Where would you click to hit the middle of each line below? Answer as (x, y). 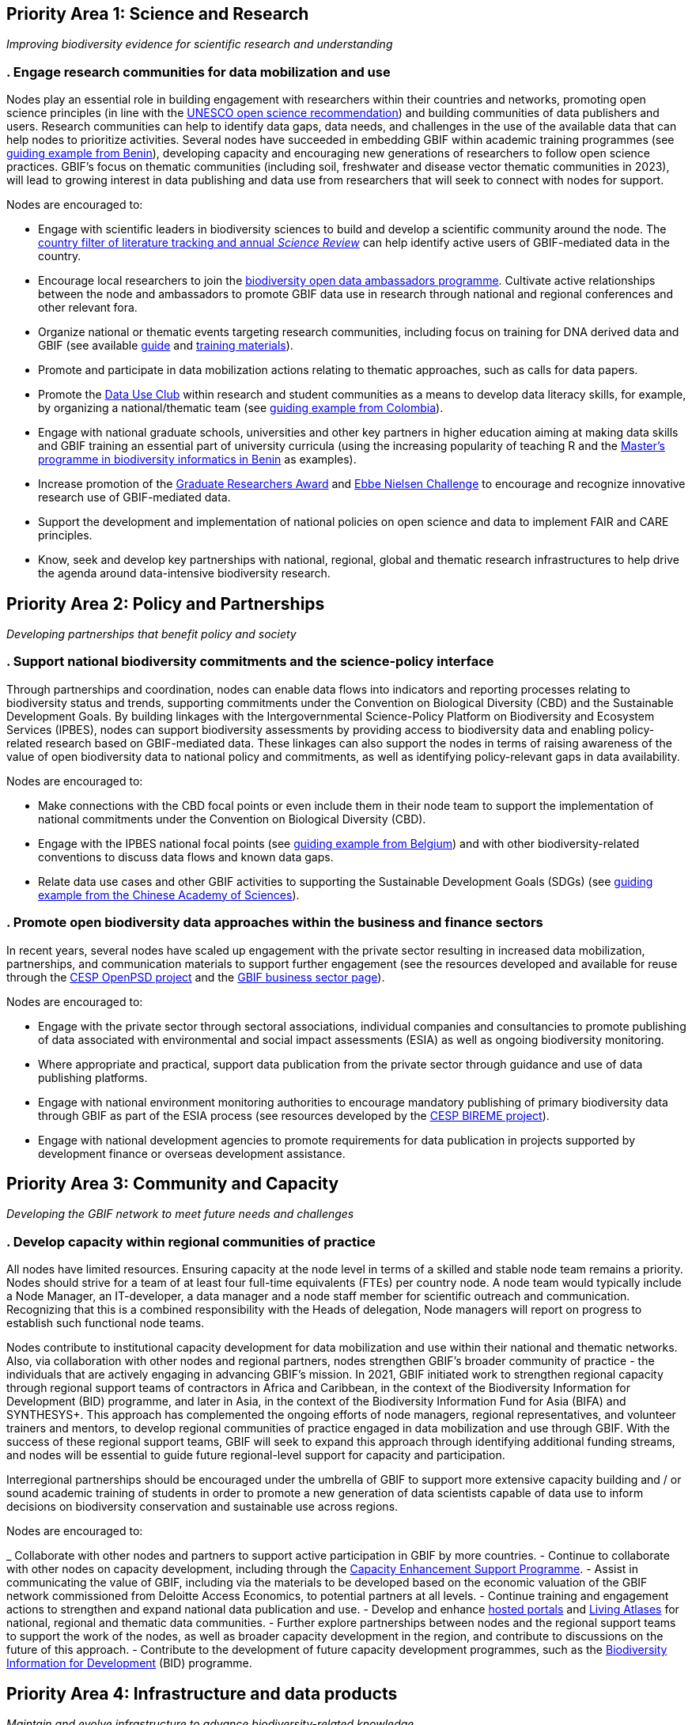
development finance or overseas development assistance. (192, 1153)
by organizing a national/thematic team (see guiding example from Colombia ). (241, 408)
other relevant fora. (88, 308)
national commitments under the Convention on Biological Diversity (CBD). (232, 819)
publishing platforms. (93, 1077)
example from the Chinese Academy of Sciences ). (169, 895)
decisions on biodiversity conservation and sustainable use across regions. (202, 1507)
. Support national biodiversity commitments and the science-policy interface (250, 662)
